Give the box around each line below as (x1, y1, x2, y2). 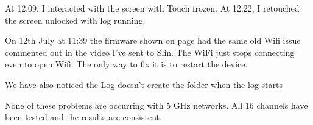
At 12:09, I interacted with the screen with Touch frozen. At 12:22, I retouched (5, 2, 300, 14)
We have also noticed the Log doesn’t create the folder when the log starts (5, 78, 283, 90)
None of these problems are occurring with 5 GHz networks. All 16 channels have (5, 98, 308, 111)
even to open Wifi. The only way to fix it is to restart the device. (5, 58, 248, 70)
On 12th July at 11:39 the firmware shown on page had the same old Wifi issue (5, 34, 301, 47)
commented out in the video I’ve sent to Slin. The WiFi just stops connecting (5, 46, 295, 58)
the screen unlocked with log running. (5, 13, 146, 26)
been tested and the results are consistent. (5, 110, 162, 123)
